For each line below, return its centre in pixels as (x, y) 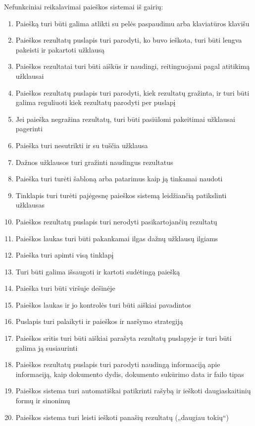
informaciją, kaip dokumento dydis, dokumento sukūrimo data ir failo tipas (130, 374)
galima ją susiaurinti (47, 347)
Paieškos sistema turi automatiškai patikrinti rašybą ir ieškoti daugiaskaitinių (133, 391)
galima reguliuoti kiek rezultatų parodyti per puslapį (96, 102)
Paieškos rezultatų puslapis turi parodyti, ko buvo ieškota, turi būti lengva (129, 40)
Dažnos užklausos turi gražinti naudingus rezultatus (94, 162)
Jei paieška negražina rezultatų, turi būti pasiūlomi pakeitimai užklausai (125, 119)
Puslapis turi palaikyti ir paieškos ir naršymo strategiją (99, 321)
